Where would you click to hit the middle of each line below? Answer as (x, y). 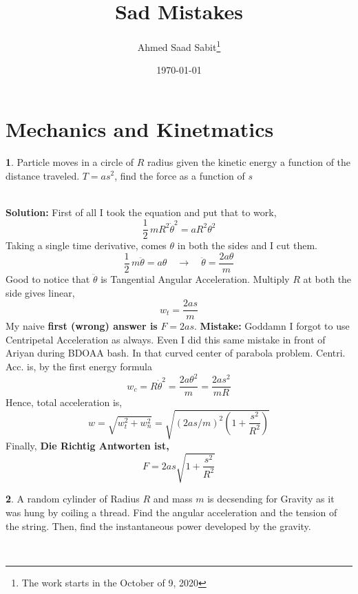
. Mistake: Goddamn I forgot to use (272, 326)
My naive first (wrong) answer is (82, 326)
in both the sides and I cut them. (247, 245)
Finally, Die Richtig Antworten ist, (87, 446)
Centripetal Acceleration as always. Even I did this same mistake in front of (166, 339)
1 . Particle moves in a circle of (70, 161)
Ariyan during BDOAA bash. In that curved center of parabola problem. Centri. (176, 353)
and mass (173, 499)
